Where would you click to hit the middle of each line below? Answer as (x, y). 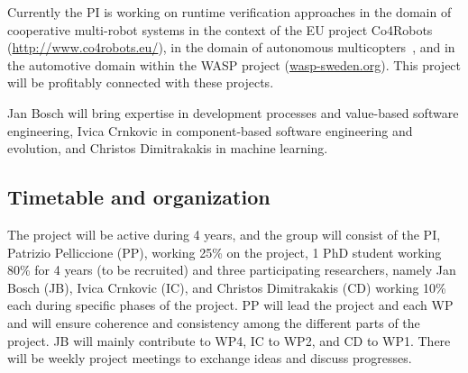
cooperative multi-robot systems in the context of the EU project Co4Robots (220, 29)
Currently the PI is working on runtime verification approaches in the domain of (229, 12)
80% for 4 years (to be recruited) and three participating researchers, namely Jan (232, 270)
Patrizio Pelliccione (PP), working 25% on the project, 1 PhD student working (225, 252)
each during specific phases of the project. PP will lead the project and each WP (230, 305)
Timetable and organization (139, 197)
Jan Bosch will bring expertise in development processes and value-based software (233, 112)
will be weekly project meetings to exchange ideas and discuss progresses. (210, 358)
